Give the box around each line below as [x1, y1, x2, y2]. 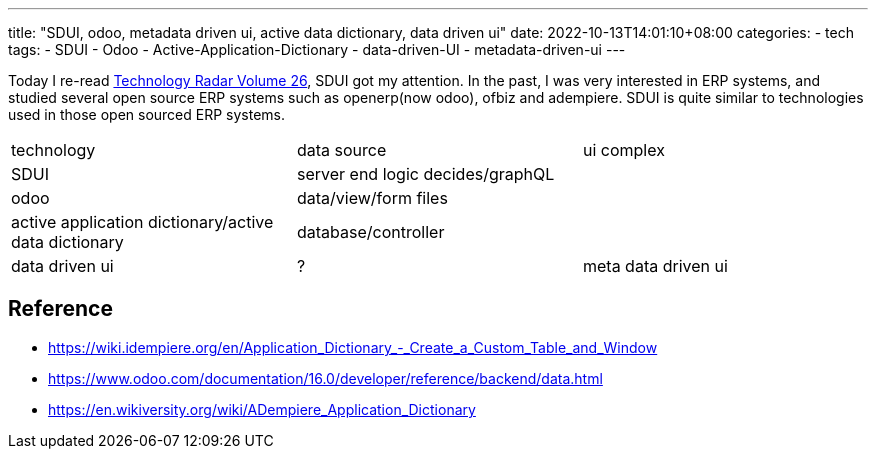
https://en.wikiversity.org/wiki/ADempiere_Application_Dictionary [48, 400, 476, 418]
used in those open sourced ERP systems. [8, 106, 286, 123]
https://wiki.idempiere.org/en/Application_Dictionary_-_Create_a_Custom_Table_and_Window [48, 338, 658, 356]
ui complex [582, 140, 665, 160]
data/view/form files [296, 188, 448, 208]
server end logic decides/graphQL [296, 164, 555, 184]
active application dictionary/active [11, 212, 274, 232]
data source [296, 140, 387, 160]
